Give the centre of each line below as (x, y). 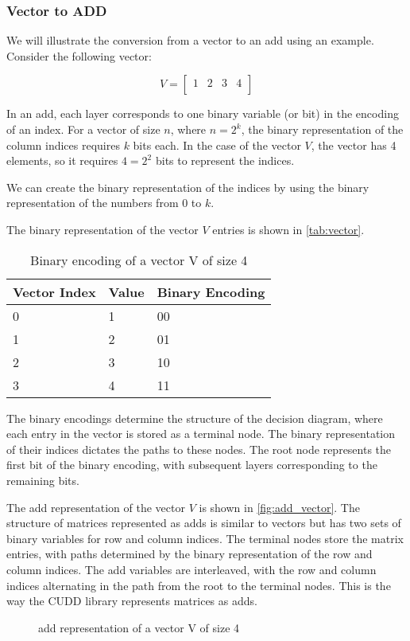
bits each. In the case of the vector (217, 145)
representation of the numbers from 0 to (104, 203)
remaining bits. (43, 480)
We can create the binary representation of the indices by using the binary (188, 187)
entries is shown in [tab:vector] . (288, 229)
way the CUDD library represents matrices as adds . (132, 601)
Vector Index (54, 291)
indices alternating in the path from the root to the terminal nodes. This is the (199, 585)
